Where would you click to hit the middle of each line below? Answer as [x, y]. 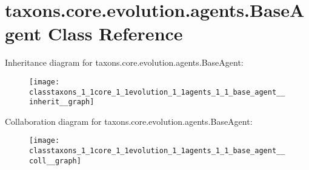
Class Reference [115, 33]
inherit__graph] [62, 102]
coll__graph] [55, 161]
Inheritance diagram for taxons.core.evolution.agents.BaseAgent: [124, 62]
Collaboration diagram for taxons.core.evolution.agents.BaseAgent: [129, 121]
